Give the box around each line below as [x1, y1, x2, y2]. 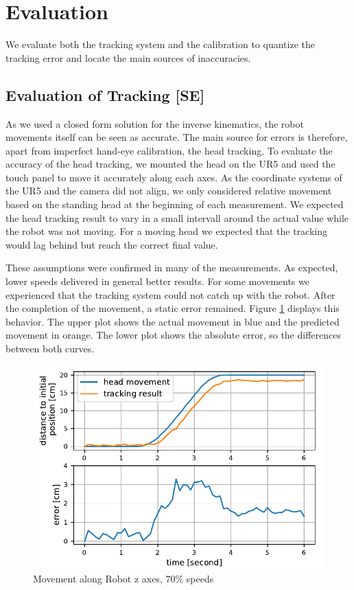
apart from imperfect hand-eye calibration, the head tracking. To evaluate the [5, 143, 333, 157]
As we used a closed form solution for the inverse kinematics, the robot [5, 116, 304, 131]
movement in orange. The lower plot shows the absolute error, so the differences [5, 328, 341, 342]
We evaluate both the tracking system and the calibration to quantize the [5, 37, 315, 52]
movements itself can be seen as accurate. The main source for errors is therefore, [5, 130, 348, 144]
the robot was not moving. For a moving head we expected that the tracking [5, 224, 327, 238]
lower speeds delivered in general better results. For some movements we [5, 274, 309, 288]
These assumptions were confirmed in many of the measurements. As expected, [5, 260, 338, 275]
